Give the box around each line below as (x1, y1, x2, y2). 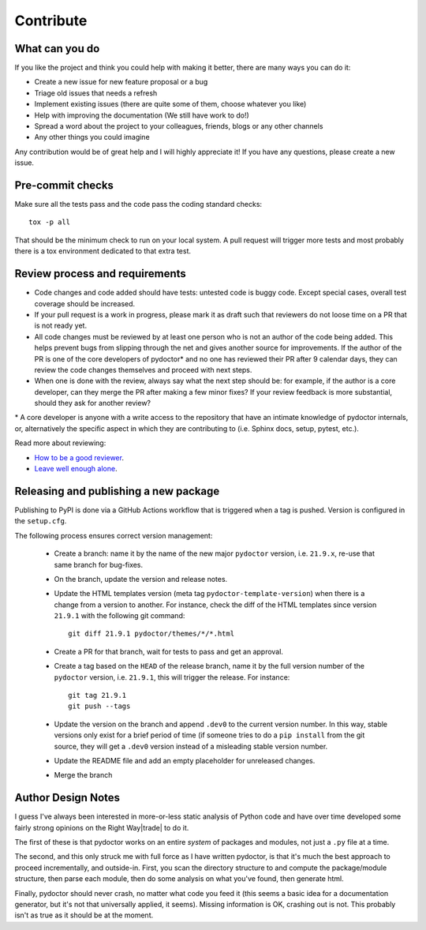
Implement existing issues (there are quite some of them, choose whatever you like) (34, 99, 307, 109)
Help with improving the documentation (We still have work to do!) (34, 111, 250, 120)
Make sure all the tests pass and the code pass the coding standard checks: (14, 200, 263, 209)
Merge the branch (54, 771, 113, 780)
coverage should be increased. (34, 298, 136, 308)
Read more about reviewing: (14, 438, 106, 448)
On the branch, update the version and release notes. (54, 574, 228, 583)
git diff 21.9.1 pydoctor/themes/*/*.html (68, 629, 235, 639)
